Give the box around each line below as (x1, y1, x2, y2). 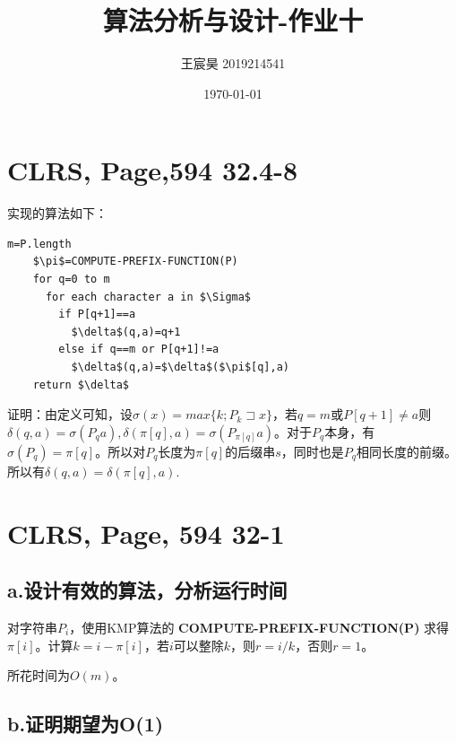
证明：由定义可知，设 (7, 405, 133, 424)
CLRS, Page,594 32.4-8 (7, 152, 297, 188)
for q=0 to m (32, 273, 110, 286)
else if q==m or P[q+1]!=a (58, 343, 219, 356)
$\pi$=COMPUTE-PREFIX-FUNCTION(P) (32, 255, 238, 268)
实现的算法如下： (7, 204, 108, 223)
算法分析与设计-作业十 (102, 2, 364, 39)
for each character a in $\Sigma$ (45, 290, 252, 303)
